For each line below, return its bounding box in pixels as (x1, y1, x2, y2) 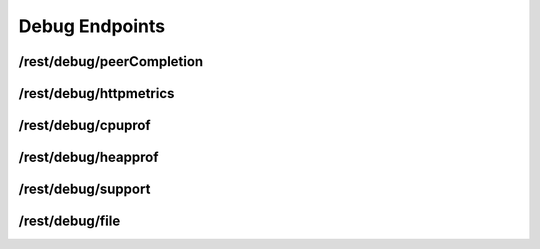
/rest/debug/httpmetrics (18, 85, 175, 102)
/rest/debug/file (18, 213, 121, 230)
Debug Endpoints (18, 15, 165, 37)
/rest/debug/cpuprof (18, 117, 151, 134)
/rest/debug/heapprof (18, 149, 159, 166)
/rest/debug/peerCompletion (18, 53, 204, 70)
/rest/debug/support (18, 181, 151, 198)
